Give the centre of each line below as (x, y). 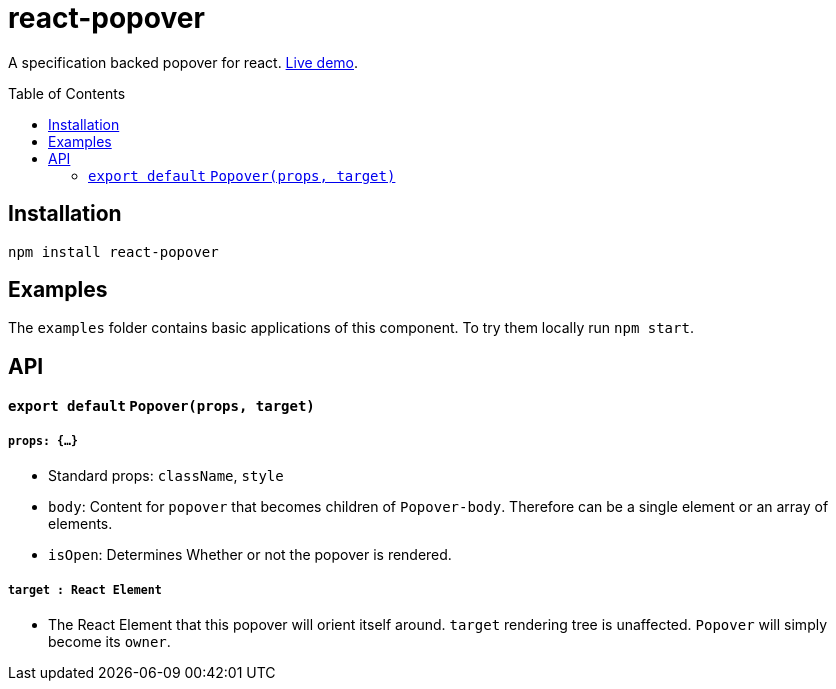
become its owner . (109, 642)
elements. (80, 524)
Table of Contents (67, 93)
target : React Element (85, 589)
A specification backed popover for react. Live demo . (183, 62)
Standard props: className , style (166, 476)
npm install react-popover (113, 251)
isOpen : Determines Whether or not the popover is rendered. (250, 555)
